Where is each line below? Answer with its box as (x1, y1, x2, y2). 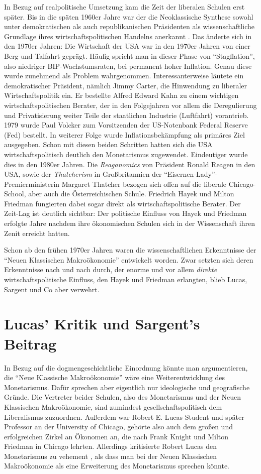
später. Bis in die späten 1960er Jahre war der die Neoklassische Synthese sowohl (4, 11, 253, 22)
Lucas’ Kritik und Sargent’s (4, 313, 200, 334)
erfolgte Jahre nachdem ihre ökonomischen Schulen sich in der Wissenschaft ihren (4, 218, 255, 228)
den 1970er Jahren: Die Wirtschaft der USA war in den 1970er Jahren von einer (4, 41, 250, 51)
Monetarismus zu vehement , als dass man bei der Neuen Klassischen (4, 450, 217, 461)
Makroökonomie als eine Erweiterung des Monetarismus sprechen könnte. (4, 460, 229, 471)
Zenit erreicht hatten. (4, 227, 70, 238)
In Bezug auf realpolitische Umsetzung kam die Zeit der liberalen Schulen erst (4, 2, 245, 12)
